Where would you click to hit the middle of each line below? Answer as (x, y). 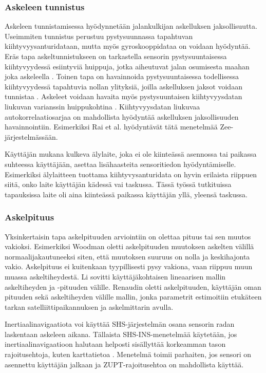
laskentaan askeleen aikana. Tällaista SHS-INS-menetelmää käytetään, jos (121, 334)
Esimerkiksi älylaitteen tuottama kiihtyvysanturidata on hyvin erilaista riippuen (131, 174)
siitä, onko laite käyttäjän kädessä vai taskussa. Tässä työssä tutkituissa (118, 184)
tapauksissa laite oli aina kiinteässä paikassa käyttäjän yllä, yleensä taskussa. (126, 194)
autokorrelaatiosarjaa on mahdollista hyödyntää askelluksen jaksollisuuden (122, 116)
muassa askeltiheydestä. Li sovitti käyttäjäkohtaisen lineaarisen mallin (115, 276)
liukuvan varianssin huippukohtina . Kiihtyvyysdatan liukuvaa (102, 106)
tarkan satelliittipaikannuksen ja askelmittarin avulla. (89, 306)
